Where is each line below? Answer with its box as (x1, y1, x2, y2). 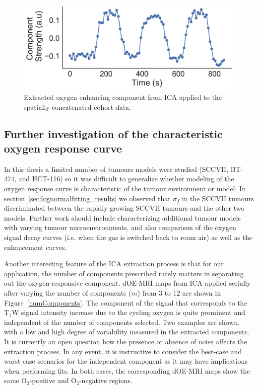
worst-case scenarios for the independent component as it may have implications (4, 356, 248, 366)
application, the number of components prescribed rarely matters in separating (4, 268, 244, 278)
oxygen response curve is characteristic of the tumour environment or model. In (4, 183, 246, 194)
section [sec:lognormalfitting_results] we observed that (4, 193, 171, 203)
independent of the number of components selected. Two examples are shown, (4, 316, 240, 327)
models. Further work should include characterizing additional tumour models (4, 212, 241, 223)
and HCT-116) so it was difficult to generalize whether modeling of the (18, 173, 234, 184)
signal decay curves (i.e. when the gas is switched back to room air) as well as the (4, 232, 253, 242)
